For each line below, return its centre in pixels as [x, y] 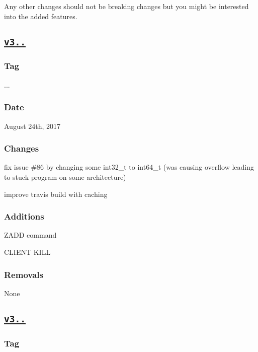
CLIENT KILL [27, 252]
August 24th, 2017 [32, 126]
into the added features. [41, 16]
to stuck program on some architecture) [65, 177]
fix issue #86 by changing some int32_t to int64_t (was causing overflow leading [129, 167]
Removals [24, 274]
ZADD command [30, 235]
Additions [24, 216]
